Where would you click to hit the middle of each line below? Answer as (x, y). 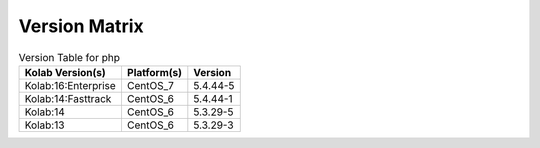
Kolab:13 (44, 125)
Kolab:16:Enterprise (70, 85)
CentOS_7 (150, 85)
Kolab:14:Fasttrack (68, 98)
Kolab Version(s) (65, 72)
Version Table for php (69, 57)
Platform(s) (154, 72)
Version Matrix (81, 26)
